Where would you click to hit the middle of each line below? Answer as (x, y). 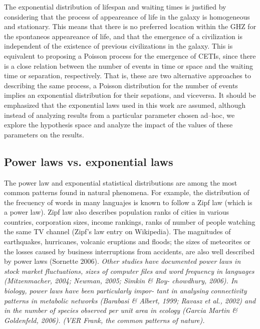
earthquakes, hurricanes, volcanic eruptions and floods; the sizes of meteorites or (127, 241)
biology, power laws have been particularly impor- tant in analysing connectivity (125, 291)
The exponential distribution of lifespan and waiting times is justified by (115, 7)
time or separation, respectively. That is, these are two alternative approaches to (127, 75)
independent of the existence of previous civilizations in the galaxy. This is (118, 46)
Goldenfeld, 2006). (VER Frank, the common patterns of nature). (104, 320)
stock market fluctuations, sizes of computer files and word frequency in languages (129, 271)
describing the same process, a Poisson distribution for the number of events (121, 85)
